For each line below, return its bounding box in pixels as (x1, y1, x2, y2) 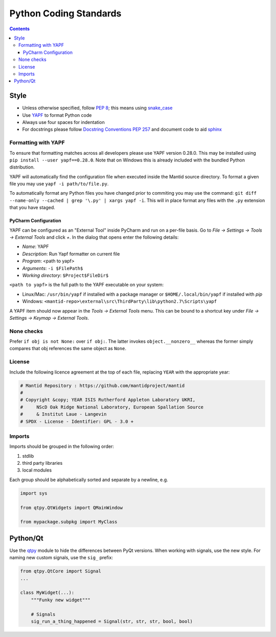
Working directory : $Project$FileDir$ (22, 272, 109, 278)
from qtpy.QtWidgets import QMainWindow (20, 505, 123, 510)
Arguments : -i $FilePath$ (22, 265, 83, 271)
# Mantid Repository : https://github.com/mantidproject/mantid (20, 382, 185, 388)
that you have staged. (9, 204, 56, 211)
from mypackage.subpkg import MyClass (20, 519, 118, 525)
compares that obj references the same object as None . (9, 345, 126, 352)
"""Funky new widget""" (31, 597, 90, 603)
